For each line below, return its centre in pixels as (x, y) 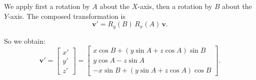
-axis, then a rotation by (175, 6)
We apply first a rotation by (47, 6)
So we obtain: (25, 40)
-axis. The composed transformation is (67, 16)
